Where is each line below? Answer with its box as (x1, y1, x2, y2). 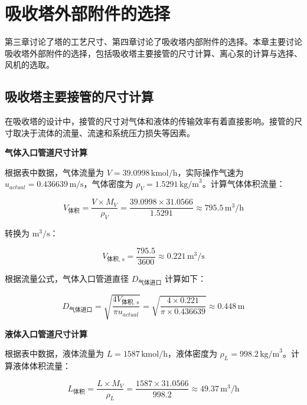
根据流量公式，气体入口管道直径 (5, 272, 129, 284)
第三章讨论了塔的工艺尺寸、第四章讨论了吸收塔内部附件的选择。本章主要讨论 (5, 35, 302, 48)
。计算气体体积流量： (202, 177, 285, 190)
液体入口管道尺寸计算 (5, 327, 87, 340)
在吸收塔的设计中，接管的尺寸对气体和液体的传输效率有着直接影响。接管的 (5, 115, 294, 127)
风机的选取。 (5, 58, 54, 71)
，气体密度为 (83, 177, 133, 190)
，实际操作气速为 (177, 166, 244, 178)
